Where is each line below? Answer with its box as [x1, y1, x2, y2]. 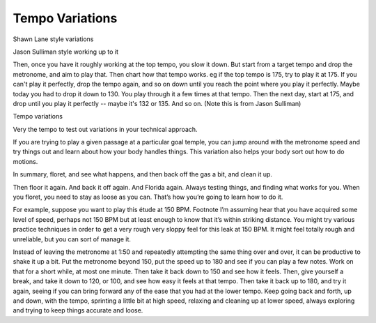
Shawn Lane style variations [13, 35, 94, 43]
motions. [13, 157, 38, 165]
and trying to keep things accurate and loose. [13, 306, 143, 315]
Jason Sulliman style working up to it [13, 47, 118, 56]
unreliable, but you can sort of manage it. [13, 234, 132, 243]
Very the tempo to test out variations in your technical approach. [13, 125, 198, 133]
